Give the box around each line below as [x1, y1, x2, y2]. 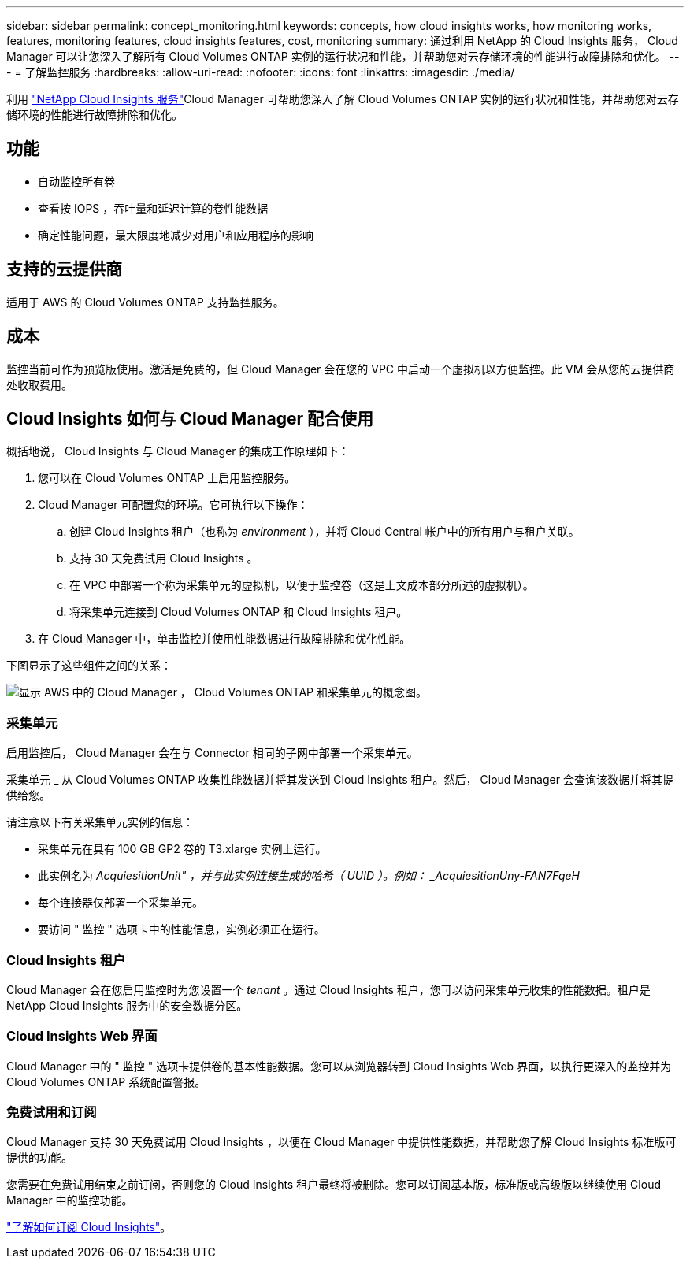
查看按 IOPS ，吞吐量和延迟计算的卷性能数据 [38, 201, 269, 215]
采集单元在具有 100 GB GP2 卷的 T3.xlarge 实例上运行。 [38, 842, 327, 856]
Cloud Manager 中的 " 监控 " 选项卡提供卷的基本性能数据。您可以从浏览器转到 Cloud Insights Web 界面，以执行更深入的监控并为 [6, 1059, 672, 1073]
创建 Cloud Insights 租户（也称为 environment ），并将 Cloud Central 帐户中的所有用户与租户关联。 [69, 525, 580, 539]
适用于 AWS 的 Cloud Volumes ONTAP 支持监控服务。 [6, 295, 284, 309]
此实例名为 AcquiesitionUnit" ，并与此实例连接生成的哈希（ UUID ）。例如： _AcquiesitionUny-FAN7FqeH [38, 869, 580, 883]
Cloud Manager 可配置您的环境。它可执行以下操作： [38, 498, 309, 512]
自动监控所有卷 [38, 174, 115, 188]
